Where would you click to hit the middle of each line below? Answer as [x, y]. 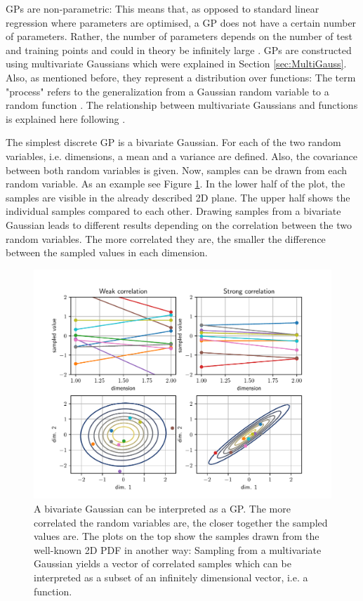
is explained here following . [66, 118]
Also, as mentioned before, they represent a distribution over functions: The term [181, 77]
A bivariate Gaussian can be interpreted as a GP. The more [162, 508]
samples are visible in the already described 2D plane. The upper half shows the [178, 197]
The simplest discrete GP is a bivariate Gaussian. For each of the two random [173, 142]
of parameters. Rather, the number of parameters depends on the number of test [179, 36]
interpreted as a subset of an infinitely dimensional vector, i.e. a [171, 577]
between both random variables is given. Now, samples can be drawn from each [177, 170]
